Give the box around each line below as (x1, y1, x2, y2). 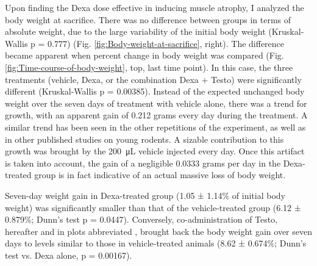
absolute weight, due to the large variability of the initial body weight (5, 25, 266, 38)
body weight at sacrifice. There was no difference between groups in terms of (5, 13, 291, 26)
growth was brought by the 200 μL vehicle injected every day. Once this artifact (5, 145, 305, 157)
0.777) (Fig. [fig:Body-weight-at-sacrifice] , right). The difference (48, 37, 285, 49)
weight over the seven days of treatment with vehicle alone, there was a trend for (5, 96, 307, 109)
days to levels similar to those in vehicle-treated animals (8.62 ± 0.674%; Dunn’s (5, 237, 307, 250)
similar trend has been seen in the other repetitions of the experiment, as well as (5, 120, 306, 133)
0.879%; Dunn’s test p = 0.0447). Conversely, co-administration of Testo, (5, 213, 278, 226)
